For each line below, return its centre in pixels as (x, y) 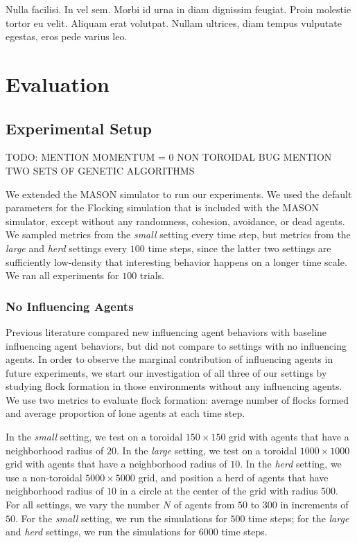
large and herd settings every (67, 248)
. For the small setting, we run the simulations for (121, 518)
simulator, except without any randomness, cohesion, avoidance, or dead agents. (175, 221)
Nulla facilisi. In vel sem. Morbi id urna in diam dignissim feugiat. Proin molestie (178, 9)
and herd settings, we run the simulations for (101, 532)
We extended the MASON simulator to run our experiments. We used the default (179, 194)
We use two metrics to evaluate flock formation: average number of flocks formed (177, 399)
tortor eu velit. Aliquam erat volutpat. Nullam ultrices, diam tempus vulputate (174, 23)
